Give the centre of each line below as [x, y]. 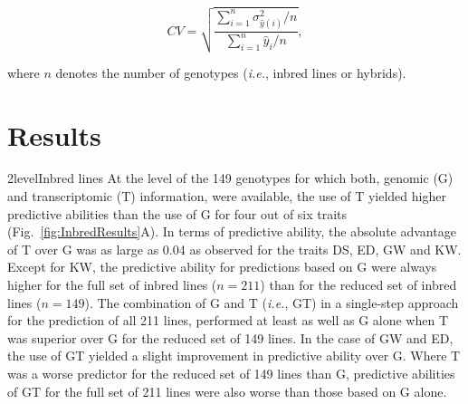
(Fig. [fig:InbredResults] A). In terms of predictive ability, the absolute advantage [232, 231]
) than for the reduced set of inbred [358, 285]
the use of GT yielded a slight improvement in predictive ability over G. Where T [234, 356]
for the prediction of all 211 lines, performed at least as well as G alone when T [228, 320]
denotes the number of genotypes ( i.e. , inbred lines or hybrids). [231, 72]
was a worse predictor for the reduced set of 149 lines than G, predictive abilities [231, 374]
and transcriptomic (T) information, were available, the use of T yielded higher [227, 196]
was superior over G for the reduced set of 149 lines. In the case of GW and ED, [230, 337]
